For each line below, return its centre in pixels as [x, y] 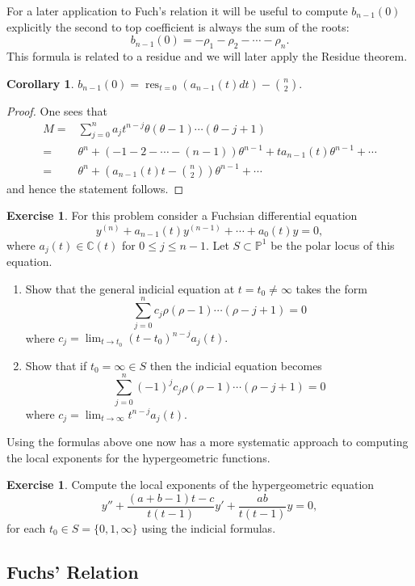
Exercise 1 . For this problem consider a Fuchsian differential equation [182, 215]
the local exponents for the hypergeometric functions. [138, 457]
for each [26, 527]
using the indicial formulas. [209, 527]
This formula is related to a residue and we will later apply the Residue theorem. [207, 55]
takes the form [331, 288]
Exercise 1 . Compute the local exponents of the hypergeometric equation [191, 485]
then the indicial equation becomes [236, 365]
